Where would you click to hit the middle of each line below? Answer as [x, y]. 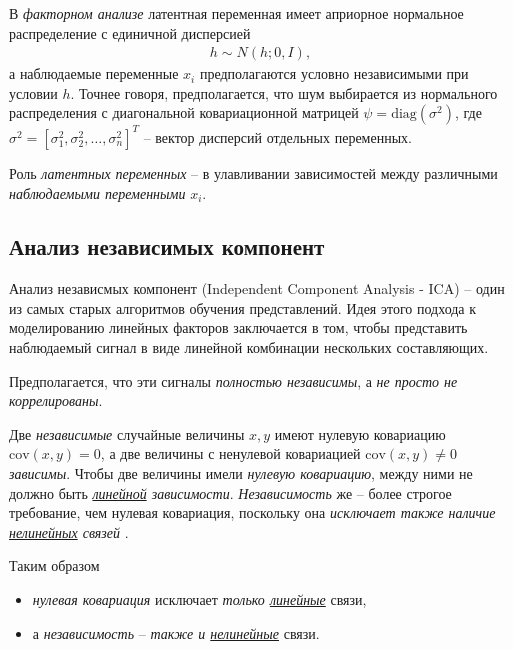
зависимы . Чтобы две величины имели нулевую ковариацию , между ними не [241, 473]
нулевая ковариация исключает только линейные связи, [199, 599]
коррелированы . [56, 400]
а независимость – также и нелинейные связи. [176, 632]
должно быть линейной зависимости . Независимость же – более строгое [230, 492]
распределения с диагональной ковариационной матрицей [184, 112]
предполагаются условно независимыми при [334, 73]
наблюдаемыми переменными [97, 192]
